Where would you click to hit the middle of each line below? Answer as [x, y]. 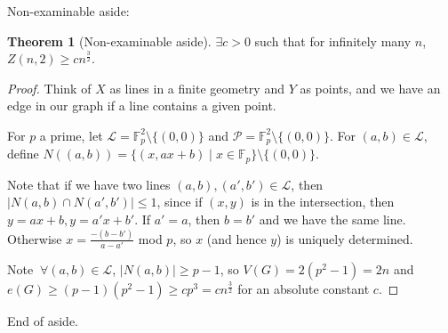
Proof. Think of [49, 88]
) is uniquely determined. [345, 238]
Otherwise [35, 238]
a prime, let [71, 135]
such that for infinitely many [333, 41]
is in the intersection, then [323, 202]
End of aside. [43, 321]
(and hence [236, 238]
